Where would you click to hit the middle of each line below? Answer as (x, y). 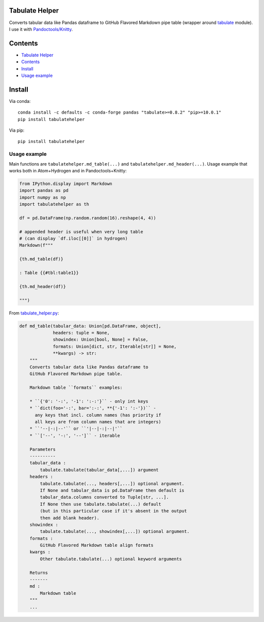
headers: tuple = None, (81, 333)
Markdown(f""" (36, 245)
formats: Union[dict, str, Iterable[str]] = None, (115, 346)
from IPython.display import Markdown (66, 183)
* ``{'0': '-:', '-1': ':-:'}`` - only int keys (89, 401)
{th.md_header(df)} (43, 286)
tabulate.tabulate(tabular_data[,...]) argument (99, 470)
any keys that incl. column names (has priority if (98, 415)
